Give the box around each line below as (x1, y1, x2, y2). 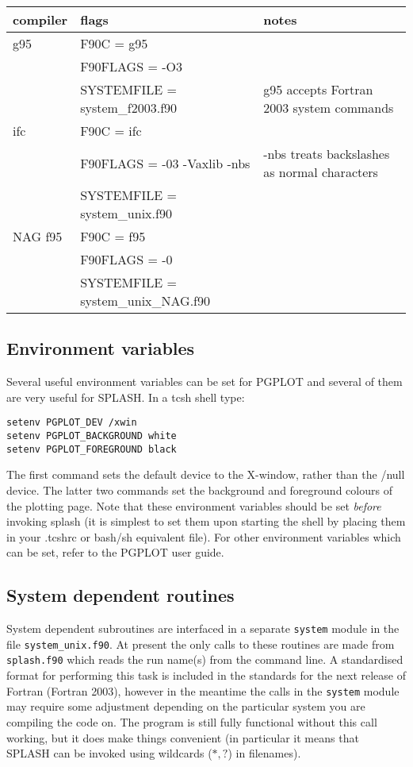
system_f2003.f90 (80, 98, 178, 117)
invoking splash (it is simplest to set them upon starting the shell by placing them (6, 513, 406, 530)
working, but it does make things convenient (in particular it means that (6, 729, 359, 746)
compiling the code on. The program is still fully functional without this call (6, 713, 377, 730)
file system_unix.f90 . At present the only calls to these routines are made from (6, 635, 395, 652)
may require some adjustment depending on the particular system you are (6, 698, 365, 715)
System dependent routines (6, 583, 235, 607)
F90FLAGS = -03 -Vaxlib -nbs (80, 153, 250, 172)
